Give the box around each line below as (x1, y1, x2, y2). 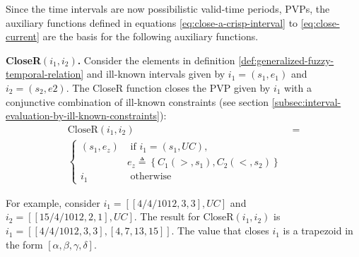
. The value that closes (171, 223, 269, 238)
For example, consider (6, 195, 100, 210)
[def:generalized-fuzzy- (238, 52, 334, 67)
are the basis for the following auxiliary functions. (42, 29, 259, 44)
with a (284, 80, 312, 95)
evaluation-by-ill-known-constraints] (6, 108, 160, 123)
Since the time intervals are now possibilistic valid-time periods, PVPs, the (6, 1, 330, 16)
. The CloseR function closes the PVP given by (66, 80, 271, 95)
